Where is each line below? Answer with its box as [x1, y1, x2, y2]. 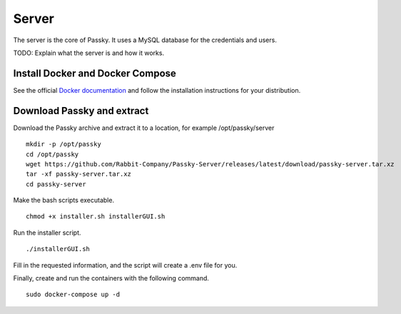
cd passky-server [26, 180, 86, 188]
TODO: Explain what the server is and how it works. [13, 49, 164, 57]
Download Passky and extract [13, 104, 149, 117]
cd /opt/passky [26, 150, 79, 158]
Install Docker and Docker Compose [13, 67, 176, 79]
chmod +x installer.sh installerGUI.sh [26, 213, 166, 221]
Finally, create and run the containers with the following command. [13, 274, 210, 283]
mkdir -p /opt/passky [26, 140, 101, 148]
